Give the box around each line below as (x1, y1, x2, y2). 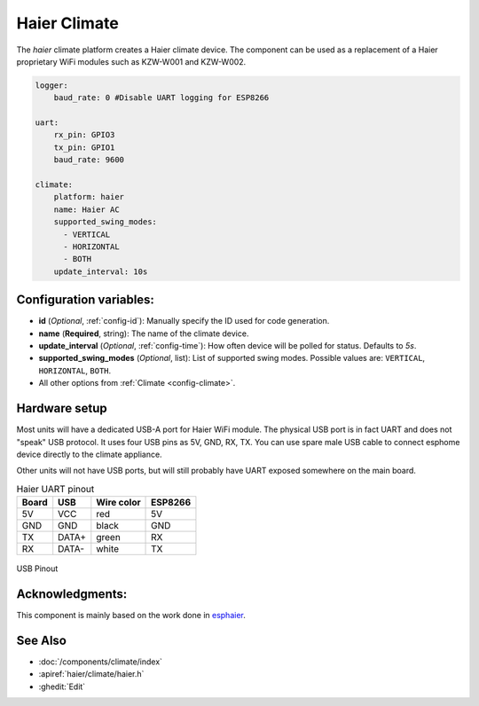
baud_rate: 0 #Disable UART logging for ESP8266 (53, 93, 270, 103)
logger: (35, 80, 68, 90)
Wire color (96, 497, 141, 509)
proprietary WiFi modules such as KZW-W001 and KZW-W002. (16, 56, 247, 67)
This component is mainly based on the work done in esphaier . (16, 609, 246, 620)
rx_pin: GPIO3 (53, 129, 115, 140)
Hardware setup (16, 401, 107, 416)
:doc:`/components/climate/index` (38, 656, 163, 667)
